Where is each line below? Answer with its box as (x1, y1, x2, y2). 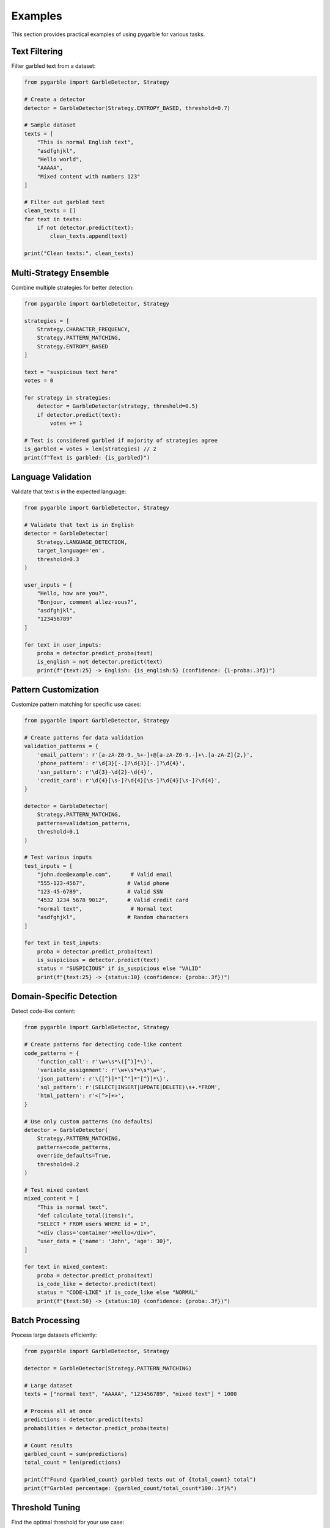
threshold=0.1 (37, 828, 79, 836)
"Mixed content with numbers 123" (37, 173, 141, 180)
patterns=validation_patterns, (37, 820, 131, 826)
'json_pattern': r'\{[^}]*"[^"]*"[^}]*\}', (37, 1075, 169, 1082)
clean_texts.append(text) (50, 233, 128, 240)
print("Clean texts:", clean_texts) (24, 250, 134, 257)
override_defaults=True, (37, 1152, 112, 1159)
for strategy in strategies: (24, 394, 112, 402)
